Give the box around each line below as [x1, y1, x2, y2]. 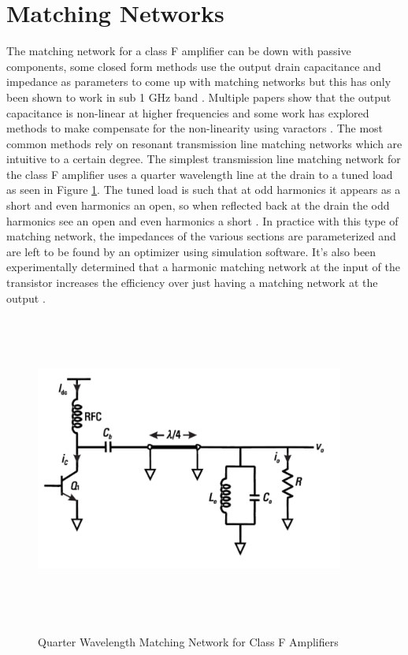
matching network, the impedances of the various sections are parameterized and [6, 228, 396, 244]
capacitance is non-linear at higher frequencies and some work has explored [6, 104, 369, 121]
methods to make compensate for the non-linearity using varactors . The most [6, 120, 384, 136]
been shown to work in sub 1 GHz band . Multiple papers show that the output [6, 88, 391, 105]
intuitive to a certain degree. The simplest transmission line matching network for [6, 151, 401, 167]
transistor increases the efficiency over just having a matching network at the [6, 274, 378, 291]
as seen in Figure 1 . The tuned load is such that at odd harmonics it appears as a [6, 181, 401, 198]
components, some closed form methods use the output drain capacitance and [6, 58, 381, 74]
